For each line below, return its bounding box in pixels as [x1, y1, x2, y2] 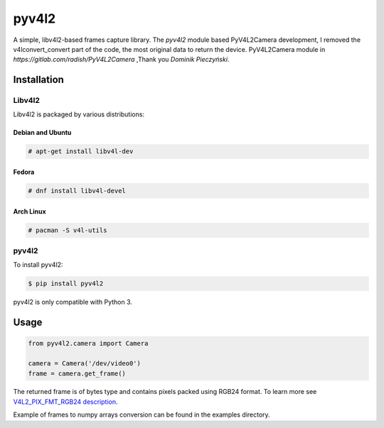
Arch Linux [13, 207, 46, 216]
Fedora [13, 168, 35, 177]
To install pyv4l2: [13, 260, 63, 269]
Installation [13, 74, 64, 86]
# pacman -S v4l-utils [28, 226, 107, 234]
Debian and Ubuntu [13, 128, 72, 137]
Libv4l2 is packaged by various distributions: [13, 110, 145, 119]
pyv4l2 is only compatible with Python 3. [13, 298, 133, 307]
